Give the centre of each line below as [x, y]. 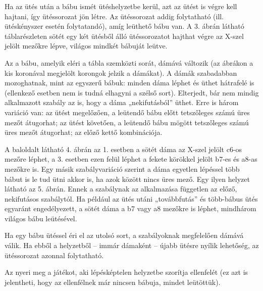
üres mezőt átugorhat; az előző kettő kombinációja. [84, 132]
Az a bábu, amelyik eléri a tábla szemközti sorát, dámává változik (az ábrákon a [129, 62]
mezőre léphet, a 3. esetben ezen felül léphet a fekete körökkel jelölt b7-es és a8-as [131, 159]
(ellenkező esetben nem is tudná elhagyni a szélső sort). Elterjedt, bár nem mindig [132, 92]
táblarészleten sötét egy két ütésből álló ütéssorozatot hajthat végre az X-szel [124, 36]
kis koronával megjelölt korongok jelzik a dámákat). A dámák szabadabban [121, 72]
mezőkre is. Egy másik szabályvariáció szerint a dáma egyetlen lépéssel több [122, 168]
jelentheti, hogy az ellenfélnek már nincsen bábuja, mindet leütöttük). [113, 282]
